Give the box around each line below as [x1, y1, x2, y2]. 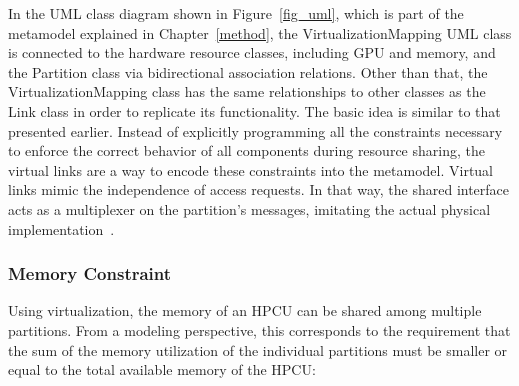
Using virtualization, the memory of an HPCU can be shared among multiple [8, 300, 482, 321]
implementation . [8, 218, 115, 239]
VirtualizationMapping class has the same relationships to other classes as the [8, 81, 486, 102]
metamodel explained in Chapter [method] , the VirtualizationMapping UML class [8, 22, 512, 43]
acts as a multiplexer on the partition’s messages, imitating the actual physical [8, 198, 491, 219]
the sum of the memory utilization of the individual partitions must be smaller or [8, 339, 508, 360]
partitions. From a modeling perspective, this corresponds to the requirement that [8, 319, 511, 340]
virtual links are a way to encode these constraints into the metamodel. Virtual [8, 159, 494, 180]
